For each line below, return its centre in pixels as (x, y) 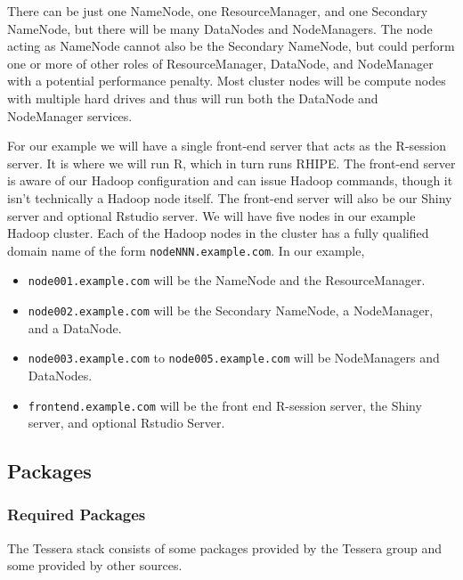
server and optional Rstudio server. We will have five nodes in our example (211, 215)
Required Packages (77, 515)
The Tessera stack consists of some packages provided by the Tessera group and (225, 547)
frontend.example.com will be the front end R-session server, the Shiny (225, 405)
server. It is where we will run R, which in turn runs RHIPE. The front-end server (231, 163)
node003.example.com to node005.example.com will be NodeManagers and (234, 358)
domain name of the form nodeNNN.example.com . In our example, (186, 250)
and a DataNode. (75, 327)
